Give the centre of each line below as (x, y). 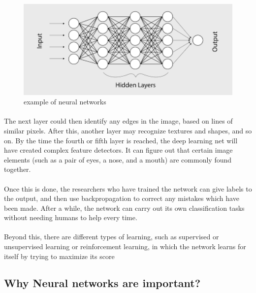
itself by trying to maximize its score (59, 256)
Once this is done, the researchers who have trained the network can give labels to (128, 188)
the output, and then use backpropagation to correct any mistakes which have (122, 198)
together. (17, 169)
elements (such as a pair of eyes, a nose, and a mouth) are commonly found (118, 159)
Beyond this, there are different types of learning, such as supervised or (112, 237)
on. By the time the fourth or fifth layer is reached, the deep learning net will (121, 140)
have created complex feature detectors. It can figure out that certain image (118, 150)
